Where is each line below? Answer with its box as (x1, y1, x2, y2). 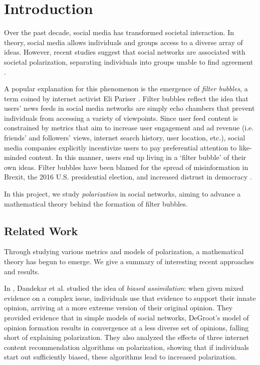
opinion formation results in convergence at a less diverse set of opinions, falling (4, 322, 249, 332)
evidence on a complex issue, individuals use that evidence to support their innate (4, 292, 256, 303)
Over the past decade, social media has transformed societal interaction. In (4, 27, 234, 38)
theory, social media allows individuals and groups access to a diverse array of (4, 37, 243, 47)
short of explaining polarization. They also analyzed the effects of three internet (4, 332, 249, 342)
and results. (4, 266, 40, 276)
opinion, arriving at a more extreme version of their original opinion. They (4, 302, 233, 313)
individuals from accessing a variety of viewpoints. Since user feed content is (4, 112, 238, 123)
